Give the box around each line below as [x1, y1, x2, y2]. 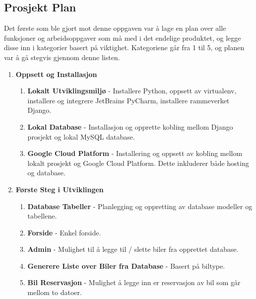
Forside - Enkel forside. [27, 227, 101, 237]
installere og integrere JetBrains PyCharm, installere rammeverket [27, 95, 230, 105]
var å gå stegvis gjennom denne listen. [4, 52, 120, 62]
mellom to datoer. [27, 287, 82, 298]
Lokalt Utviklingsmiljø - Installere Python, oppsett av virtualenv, [27, 85, 237, 96]
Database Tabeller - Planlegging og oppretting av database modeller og [27, 201, 253, 211]
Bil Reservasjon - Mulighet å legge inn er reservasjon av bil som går [27, 277, 241, 288]
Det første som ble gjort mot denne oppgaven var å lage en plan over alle [4, 23, 226, 33]
